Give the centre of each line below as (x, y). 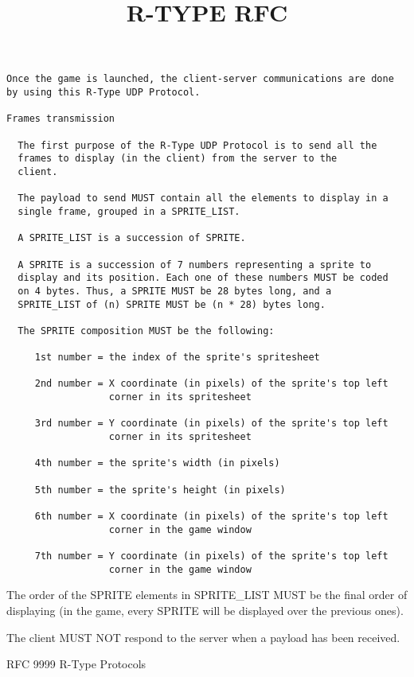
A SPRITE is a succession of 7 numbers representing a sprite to (195, 265)
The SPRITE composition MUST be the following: (146, 331)
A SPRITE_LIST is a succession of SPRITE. (132, 238)
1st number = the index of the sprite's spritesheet (177, 358)
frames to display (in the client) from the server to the (178, 159)
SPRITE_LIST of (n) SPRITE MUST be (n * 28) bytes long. (172, 304)
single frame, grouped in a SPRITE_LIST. (129, 211)
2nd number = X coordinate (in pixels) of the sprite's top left (211, 384)
